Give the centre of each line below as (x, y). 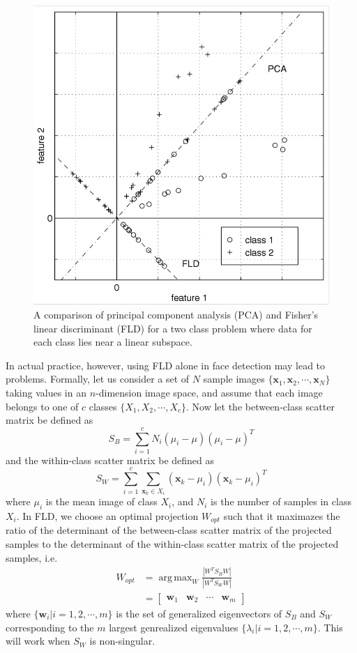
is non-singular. (122, 641)
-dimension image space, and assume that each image (209, 392)
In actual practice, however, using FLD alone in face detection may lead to (166, 365)
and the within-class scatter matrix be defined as (110, 460)
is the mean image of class (101, 501)
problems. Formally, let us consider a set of (98, 379)
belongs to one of (42, 406)
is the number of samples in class (281, 501)
